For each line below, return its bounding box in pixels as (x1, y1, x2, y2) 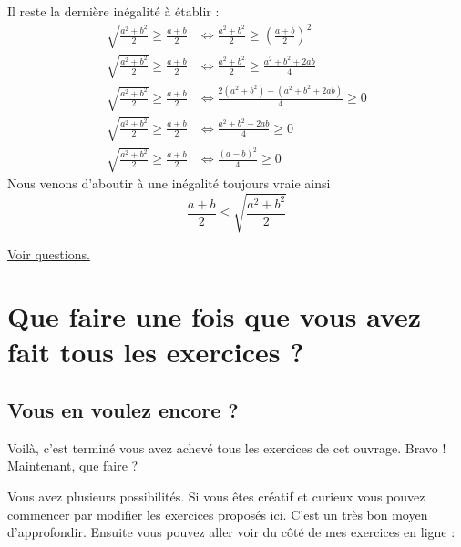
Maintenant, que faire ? (7, 456, 138, 475)
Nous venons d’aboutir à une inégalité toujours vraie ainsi (7, 174, 331, 193)
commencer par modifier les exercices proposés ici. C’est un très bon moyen (7, 504, 428, 523)
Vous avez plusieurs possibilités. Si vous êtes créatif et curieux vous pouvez (7, 487, 425, 506)
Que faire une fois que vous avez (7, 298, 422, 335)
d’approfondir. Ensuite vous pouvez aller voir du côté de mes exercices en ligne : (7, 522, 456, 542)
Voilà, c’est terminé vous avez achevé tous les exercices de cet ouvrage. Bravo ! (7, 438, 446, 457)
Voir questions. (7, 244, 90, 263)
